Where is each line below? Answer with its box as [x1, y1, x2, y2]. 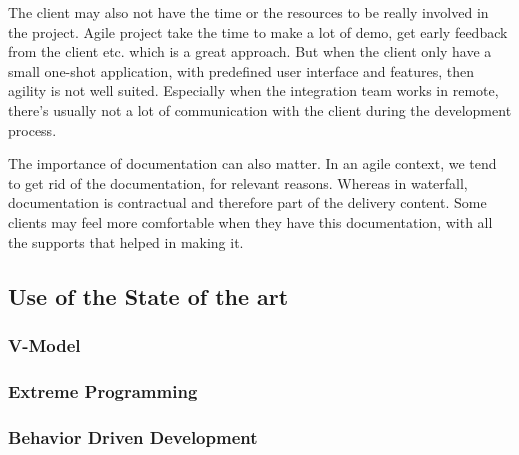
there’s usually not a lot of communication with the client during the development [8, 99, 512, 120]
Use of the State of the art [8, 280, 289, 311]
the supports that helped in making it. [8, 231, 244, 252]
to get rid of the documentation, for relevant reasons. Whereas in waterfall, [8, 172, 468, 193]
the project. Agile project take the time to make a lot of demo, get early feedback [8, 21, 508, 42]
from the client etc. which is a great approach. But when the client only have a [8, 41, 492, 62]
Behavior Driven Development [8, 424, 258, 449]
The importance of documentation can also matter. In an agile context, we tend [8, 153, 497, 174]
